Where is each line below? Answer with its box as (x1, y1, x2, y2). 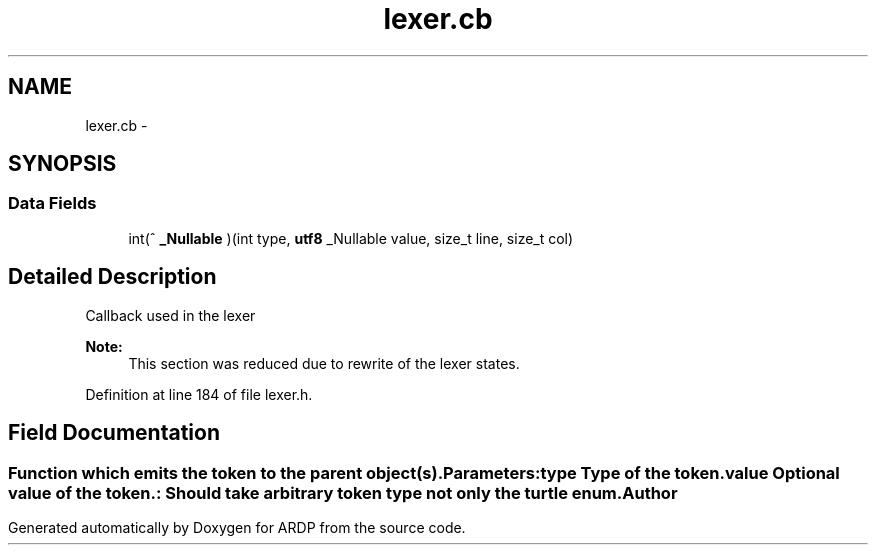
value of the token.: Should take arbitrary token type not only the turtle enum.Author (8, 482, 678, 503)
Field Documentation (8, 420, 220, 446)
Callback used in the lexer (85, 306, 256, 324)
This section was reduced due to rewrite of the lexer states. (128, 354, 520, 372)
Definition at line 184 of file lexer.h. (85, 385, 313, 403)
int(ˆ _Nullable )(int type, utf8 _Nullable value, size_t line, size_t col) (128, 229, 574, 247)
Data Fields (8, 193, 97, 214)
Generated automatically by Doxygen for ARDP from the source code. (8, 518, 466, 536)
